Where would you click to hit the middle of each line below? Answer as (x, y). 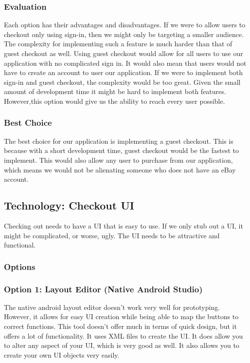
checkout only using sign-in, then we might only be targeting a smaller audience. (124, 34)
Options (20, 266)
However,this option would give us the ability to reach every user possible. (115, 101)
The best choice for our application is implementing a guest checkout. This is (119, 141)
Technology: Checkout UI (69, 205)
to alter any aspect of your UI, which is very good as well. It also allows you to (122, 345)
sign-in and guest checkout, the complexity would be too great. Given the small (122, 82)
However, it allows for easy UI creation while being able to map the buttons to (121, 316)
